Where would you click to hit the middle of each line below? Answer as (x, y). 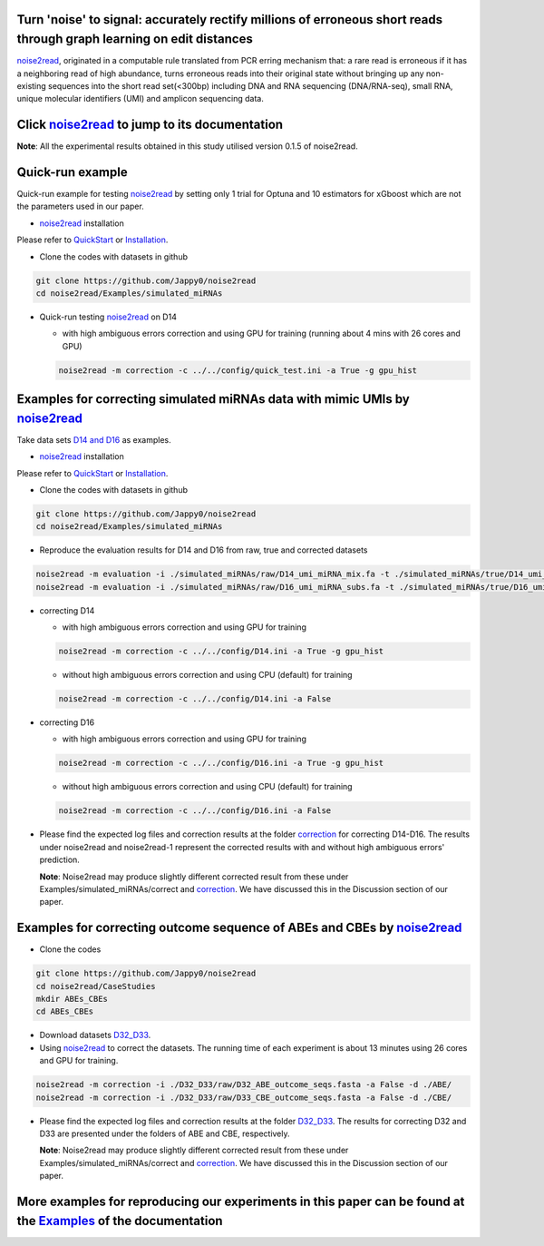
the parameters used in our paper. (80, 206)
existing (32, 85)
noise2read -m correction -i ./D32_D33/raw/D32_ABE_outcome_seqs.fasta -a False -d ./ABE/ (244, 1085)
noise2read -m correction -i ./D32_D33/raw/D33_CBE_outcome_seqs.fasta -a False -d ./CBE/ (244, 1097)
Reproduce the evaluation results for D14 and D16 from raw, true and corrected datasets (204, 550)
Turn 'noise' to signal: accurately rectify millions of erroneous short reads (230, 20)
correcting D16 (67, 722)
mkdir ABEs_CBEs (72, 999)
